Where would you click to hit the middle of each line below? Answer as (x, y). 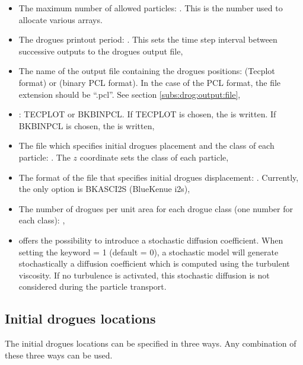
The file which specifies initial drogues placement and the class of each (146, 145)
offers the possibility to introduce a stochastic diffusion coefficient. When (151, 240)
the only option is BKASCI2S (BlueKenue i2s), (104, 189)
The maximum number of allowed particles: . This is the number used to (151, 8)
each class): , (42, 220)
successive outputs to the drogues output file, (101, 51)
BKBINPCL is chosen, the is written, (87, 125)
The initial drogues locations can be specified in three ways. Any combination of (151, 343)
